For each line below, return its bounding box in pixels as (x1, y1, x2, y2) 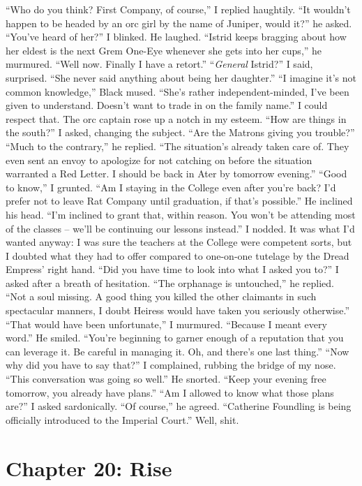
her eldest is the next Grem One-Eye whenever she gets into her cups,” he (6, 43, 322, 57)
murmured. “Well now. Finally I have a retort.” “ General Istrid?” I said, (6, 57, 313, 71)
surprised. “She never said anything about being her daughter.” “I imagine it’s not (6, 70, 356, 84)
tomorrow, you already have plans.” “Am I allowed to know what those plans (6, 385, 334, 399)
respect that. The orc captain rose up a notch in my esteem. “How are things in (6, 111, 347, 126)
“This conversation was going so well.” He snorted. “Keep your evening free (6, 371, 326, 386)
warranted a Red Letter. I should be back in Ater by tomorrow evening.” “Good (6, 166, 347, 181)
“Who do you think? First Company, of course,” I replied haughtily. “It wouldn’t (6, 2, 351, 16)
